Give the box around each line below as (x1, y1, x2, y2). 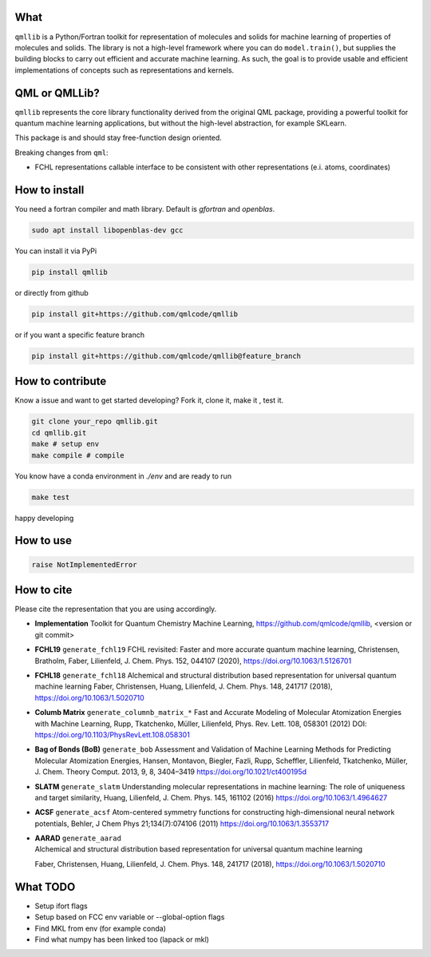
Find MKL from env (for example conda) (34, 923, 167, 933)
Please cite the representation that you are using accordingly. (14, 604, 217, 614)
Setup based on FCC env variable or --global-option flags (34, 912, 225, 922)
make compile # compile (31, 451, 125, 459)
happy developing (14, 513, 74, 522)
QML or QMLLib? (14, 86, 100, 100)
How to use (14, 534, 72, 547)
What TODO (14, 880, 76, 894)
